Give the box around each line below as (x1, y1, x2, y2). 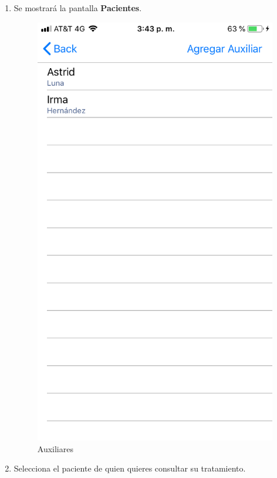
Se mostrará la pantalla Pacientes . (13, 2, 142, 14)
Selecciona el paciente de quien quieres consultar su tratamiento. (13, 462, 246, 474)
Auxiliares (37, 442, 73, 455)
